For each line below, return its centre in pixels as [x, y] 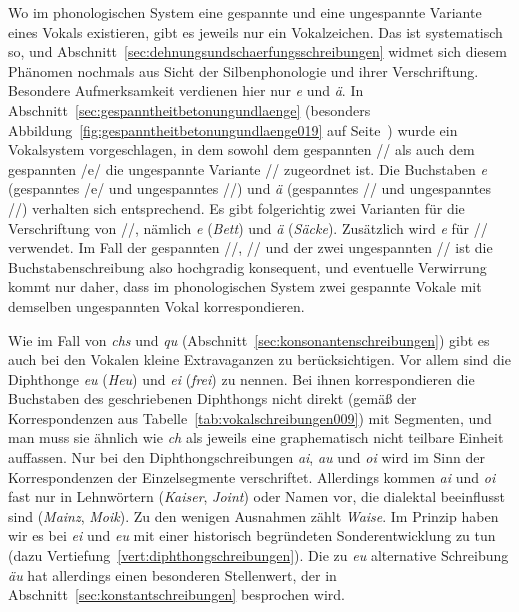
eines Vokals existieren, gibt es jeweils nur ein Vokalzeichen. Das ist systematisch [255, 31]
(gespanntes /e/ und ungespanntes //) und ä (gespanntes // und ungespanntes [250, 188]
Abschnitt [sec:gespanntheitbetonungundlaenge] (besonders [189, 109]
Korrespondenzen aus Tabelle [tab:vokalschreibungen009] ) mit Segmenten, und [250, 417]
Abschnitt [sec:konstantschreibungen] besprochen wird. [176, 594]
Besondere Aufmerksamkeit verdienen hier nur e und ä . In [186, 90]
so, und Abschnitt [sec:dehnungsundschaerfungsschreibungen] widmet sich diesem [257, 51]
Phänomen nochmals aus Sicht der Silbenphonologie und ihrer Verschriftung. [243, 70]
